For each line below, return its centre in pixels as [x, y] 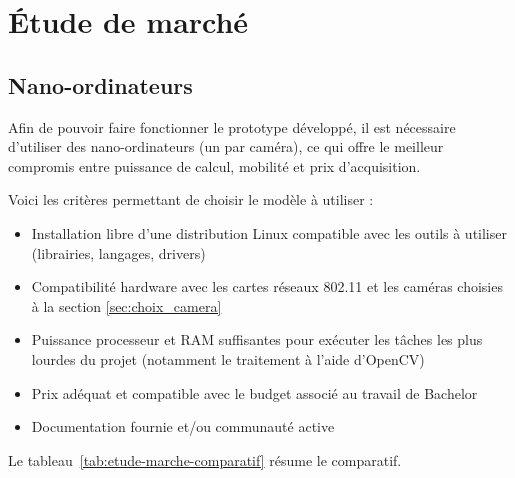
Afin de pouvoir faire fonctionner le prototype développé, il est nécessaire [232, 126]
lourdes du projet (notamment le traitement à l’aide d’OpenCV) [228, 358]
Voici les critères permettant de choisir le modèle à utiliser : [191, 199]
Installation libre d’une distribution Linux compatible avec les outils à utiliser [269, 232]
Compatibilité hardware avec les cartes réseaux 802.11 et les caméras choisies [267, 286]
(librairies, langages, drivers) [118, 252]
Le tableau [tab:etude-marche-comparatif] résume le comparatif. [205, 459]
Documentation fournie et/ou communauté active [183, 426]
